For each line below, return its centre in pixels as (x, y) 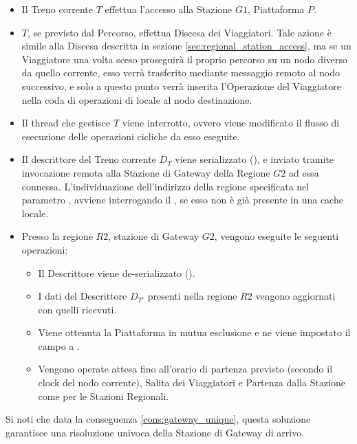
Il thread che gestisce (66, 123)
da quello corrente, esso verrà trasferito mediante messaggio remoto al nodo (181, 73)
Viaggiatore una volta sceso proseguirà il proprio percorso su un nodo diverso (185, 59)
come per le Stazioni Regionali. (104, 396)
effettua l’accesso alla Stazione (169, 9)
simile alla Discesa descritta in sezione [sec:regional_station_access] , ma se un (186, 46)
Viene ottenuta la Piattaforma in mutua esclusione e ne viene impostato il (194, 332)
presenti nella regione (192, 296)
